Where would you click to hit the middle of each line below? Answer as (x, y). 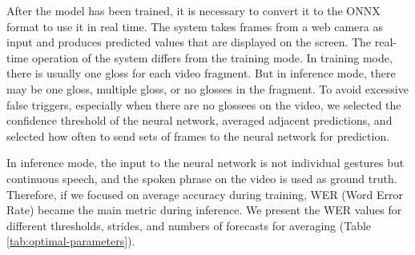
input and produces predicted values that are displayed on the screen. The (189, 42)
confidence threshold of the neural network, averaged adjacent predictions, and (199, 120)
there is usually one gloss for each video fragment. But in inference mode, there (201, 73)
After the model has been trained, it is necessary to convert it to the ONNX (193, 10)
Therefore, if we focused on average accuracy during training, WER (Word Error (205, 194)
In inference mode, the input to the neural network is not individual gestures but (205, 163)
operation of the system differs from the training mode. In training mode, (212, 57)
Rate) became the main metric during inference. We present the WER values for (204, 210)
